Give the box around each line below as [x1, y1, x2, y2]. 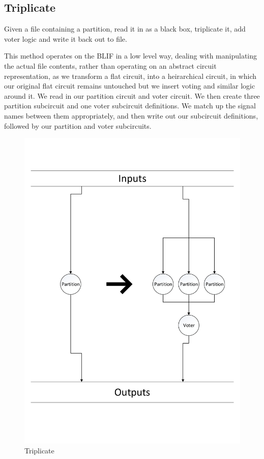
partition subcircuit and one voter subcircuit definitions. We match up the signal [4, 100, 256, 111]
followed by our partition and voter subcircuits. [4, 120, 152, 131]
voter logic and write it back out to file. [4, 33, 127, 44]
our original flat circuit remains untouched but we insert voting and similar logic [4, 80, 255, 91]
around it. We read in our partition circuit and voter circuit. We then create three [4, 90, 260, 101]
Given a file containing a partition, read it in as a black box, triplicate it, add [4, 23, 246, 34]
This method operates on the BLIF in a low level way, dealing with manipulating [4, 50, 257, 61]
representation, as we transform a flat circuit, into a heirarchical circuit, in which [4, 70, 256, 81]
